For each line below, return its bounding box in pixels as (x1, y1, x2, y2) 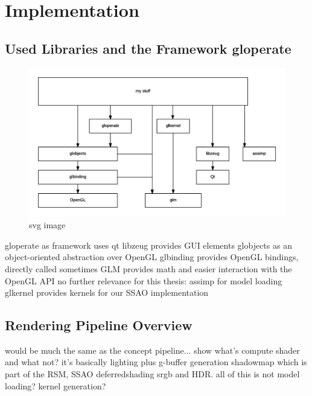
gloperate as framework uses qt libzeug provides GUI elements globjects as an (5, 238, 292, 251)
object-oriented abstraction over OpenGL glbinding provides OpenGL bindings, (5, 251, 299, 263)
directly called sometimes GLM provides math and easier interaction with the (5, 262, 292, 275)
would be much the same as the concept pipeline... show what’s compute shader (5, 343, 300, 356)
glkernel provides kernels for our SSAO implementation (5, 286, 209, 299)
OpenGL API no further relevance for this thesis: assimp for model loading (5, 274, 282, 287)
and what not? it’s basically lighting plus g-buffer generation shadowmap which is (5, 356, 307, 368)
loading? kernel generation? (5, 379, 106, 392)
